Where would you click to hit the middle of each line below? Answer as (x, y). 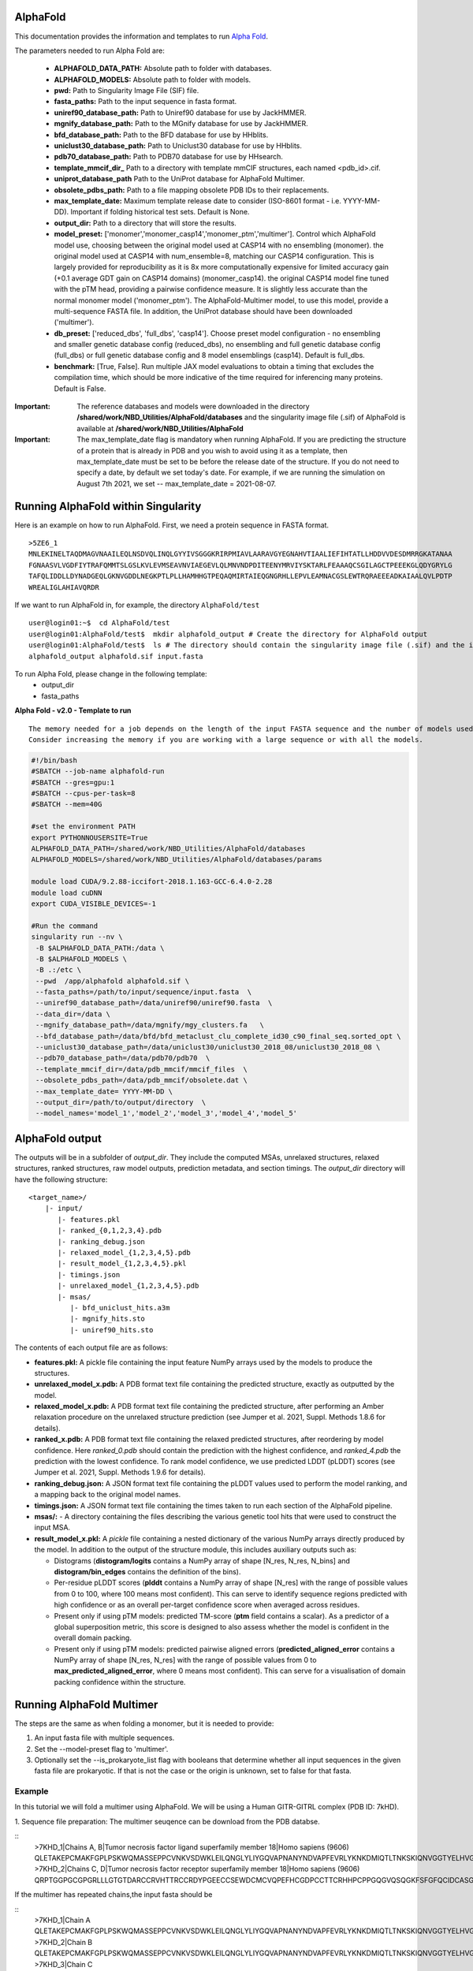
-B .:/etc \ (59, 970)
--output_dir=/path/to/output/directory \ (121, 1103)
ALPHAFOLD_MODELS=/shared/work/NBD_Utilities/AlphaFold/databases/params (177, 860)
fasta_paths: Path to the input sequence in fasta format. (145, 102)
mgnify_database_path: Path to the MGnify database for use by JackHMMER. (181, 124)
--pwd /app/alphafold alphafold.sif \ (112, 981)
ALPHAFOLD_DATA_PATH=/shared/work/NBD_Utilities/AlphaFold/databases (168, 849)
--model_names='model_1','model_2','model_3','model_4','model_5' (167, 1113)
